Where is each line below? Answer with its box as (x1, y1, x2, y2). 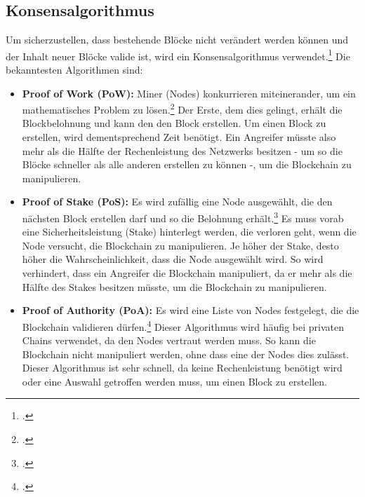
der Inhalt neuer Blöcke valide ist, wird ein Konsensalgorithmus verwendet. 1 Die (6, 46, 350, 63)
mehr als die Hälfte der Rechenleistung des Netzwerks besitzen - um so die (22, 143, 343, 158)
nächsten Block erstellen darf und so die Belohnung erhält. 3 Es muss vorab (22, 209, 344, 225)
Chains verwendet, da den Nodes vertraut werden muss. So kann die (22, 333, 316, 348)
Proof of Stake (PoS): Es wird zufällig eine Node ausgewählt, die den (22, 194, 333, 209)
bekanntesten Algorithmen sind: (6, 62, 143, 77)
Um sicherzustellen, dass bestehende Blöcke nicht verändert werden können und (6, 32, 348, 47)
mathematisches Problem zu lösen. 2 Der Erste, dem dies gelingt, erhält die (22, 100, 343, 116)
